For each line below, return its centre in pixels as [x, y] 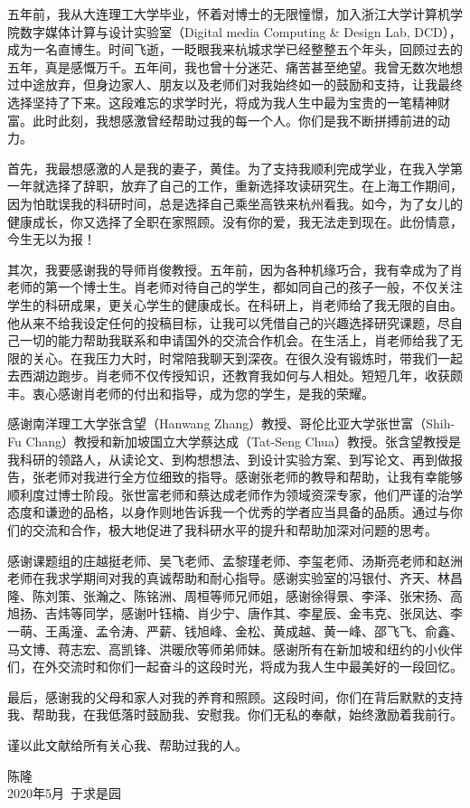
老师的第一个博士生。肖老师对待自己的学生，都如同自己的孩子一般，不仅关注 [235, 287]
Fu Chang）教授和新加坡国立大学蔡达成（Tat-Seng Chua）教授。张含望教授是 [234, 442]
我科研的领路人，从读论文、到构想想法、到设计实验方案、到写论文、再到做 [229, 459]
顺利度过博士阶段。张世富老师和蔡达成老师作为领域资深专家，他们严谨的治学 [235, 494]
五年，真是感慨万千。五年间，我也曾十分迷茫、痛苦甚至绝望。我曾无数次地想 [235, 66]
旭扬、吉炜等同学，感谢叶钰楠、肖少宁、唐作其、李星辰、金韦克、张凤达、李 [235, 613]
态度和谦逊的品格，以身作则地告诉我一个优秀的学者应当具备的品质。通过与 [229, 512]
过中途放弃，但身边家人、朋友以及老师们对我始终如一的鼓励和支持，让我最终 [235, 85]
